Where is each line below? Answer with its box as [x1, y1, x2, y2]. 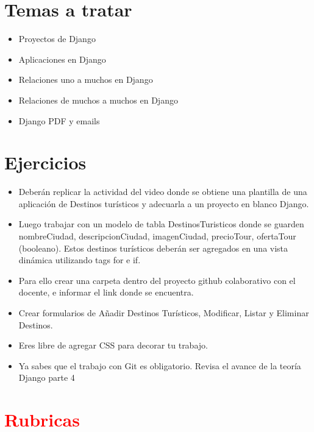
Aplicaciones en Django [18, 52, 106, 65]
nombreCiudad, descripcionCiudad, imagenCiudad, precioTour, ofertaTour [18, 230, 296, 242]
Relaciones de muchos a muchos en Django [18, 93, 178, 106]
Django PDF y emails [18, 114, 100, 127]
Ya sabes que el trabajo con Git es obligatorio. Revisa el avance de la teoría [18, 359, 301, 372]
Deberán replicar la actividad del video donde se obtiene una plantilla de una [18, 185, 307, 198]
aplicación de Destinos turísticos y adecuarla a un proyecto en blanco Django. [18, 197, 309, 210]
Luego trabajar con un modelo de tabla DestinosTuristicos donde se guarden [18, 218, 304, 230]
